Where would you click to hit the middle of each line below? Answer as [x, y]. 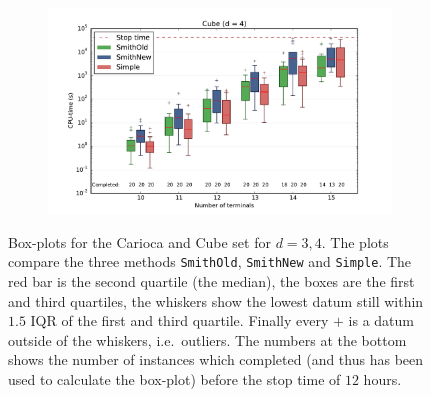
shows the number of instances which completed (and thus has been [216, 359]
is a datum [381, 320]
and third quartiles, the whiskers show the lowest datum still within [216, 300]
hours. [382, 379]
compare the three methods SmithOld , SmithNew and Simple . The [210, 261]
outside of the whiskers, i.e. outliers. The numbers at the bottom [207, 339]
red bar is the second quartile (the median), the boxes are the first [211, 281]
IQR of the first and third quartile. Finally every [179, 320]
